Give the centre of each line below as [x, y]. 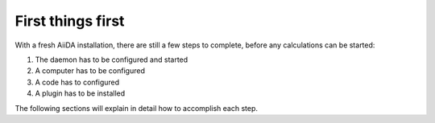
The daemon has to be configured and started [112, 59]
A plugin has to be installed [80, 93]
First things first [70, 21]
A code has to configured [77, 82]
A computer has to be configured [90, 71]
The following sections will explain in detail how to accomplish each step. [136, 108]
